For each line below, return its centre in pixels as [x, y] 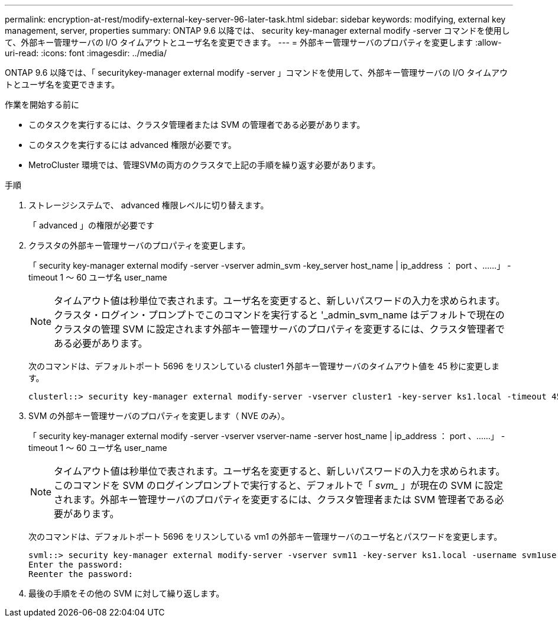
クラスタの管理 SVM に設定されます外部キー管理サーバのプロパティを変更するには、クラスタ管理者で [280, 329]
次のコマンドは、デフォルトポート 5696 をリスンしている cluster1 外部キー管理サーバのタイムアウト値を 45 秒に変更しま [264, 366]
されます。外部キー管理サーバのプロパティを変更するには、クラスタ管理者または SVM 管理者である [274, 499]
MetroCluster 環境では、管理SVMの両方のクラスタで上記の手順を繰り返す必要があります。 [205, 165]
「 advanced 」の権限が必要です [92, 225]
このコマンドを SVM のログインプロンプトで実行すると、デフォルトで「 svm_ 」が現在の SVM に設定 [278, 485]
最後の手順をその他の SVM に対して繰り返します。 [126, 593]
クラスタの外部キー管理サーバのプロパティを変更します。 [139, 245]
